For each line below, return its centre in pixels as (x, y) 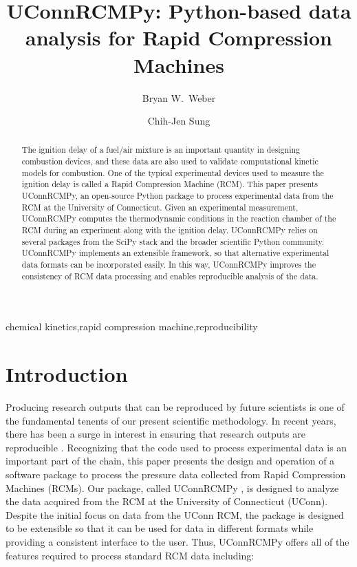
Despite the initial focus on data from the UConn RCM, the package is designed (175, 514)
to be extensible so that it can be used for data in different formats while (160, 528)
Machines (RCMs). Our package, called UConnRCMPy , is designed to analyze (172, 488)
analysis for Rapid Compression (179, 38)
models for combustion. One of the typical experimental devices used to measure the (173, 172)
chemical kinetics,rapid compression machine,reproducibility (132, 327)
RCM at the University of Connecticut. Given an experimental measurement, (160, 207)
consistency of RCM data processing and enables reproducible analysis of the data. (170, 276)
